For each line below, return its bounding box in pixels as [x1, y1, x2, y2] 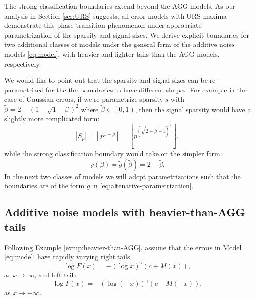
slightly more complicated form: [4, 114, 100, 124]
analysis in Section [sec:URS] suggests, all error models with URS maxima [4, 10, 227, 21]
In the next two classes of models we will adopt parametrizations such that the [4, 171, 241, 181]
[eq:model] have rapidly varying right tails [4, 252, 130, 262]
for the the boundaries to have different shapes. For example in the [46, 84, 247, 94]
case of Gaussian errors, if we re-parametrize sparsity [4, 94, 163, 104]
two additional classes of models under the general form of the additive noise [4, 39, 234, 49]
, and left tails [34, 269, 76, 279]
